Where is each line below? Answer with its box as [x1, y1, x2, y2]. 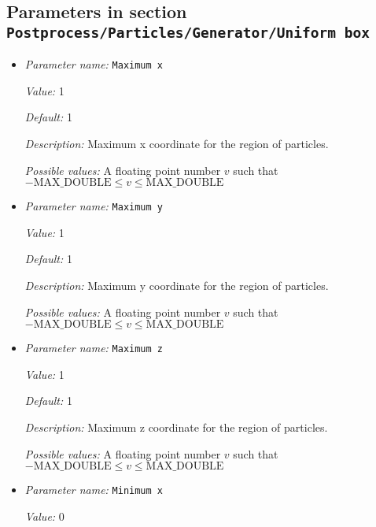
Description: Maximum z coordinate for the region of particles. [24, 419, 328, 436]
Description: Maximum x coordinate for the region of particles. [24, 135, 329, 152]
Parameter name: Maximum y [24, 198, 164, 214]
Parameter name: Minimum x [24, 481, 164, 498]
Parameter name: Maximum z [24, 340, 164, 356]
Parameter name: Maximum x [24, 56, 164, 72]
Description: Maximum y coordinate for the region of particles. [24, 277, 329, 294]
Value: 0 [24, 507, 65, 524]
